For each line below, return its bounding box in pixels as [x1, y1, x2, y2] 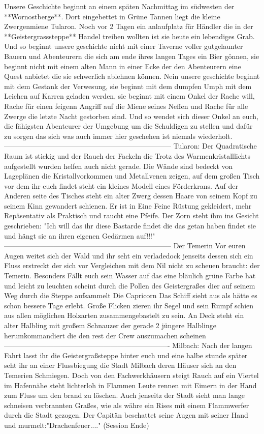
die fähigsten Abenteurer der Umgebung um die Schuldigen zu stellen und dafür [4, 121, 253, 131]
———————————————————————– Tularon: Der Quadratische [4, 140, 257, 151]
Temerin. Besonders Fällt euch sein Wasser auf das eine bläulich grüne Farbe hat [4, 270, 256, 281]
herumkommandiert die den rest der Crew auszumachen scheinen [4, 330, 206, 340]
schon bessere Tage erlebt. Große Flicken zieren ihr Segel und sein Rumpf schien [4, 300, 254, 310]
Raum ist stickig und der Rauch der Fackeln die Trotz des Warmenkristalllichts [4, 150, 250, 161]
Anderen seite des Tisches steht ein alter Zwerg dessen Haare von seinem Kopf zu [4, 190, 257, 201]
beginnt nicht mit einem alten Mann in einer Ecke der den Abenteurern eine [4, 61, 241, 71]
